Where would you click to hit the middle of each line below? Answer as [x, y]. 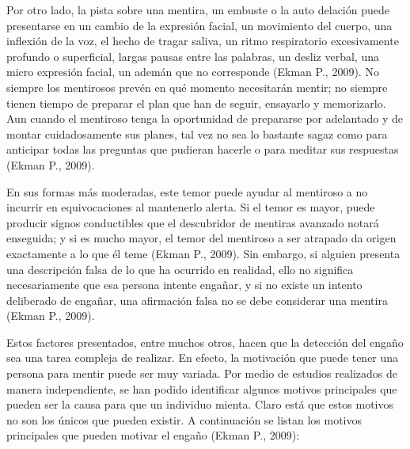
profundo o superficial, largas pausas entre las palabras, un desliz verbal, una [193, 56]
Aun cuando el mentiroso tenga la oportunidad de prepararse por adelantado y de [205, 118]
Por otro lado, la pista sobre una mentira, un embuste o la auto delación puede [198, 10]
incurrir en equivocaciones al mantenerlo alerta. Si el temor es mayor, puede [191, 207]
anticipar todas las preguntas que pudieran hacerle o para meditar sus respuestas [203, 149]
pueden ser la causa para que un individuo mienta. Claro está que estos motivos [200, 404]
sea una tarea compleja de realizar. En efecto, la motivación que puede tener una [203, 358]
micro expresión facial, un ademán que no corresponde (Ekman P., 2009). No [193, 72]
